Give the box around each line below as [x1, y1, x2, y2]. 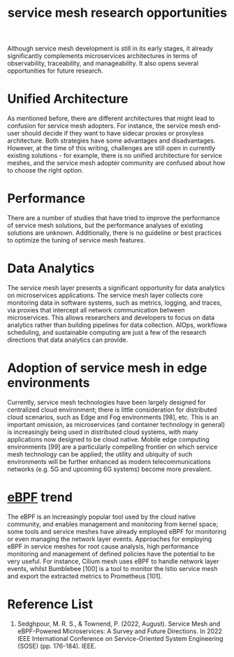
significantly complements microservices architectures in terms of [7, 52, 198, 60]
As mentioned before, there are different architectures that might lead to [7, 114, 215, 123]
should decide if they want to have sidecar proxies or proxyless [22, 129, 204, 138]
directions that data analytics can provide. [7, 335, 129, 344]
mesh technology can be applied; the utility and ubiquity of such [7, 449, 193, 459]
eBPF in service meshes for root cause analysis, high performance [7, 542, 199, 550]
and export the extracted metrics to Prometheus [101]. [7, 572, 163, 580]
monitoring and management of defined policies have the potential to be [7, 549, 215, 558]
